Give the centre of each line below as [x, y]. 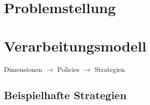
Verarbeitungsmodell [75, 45]
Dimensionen [23, 69]
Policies [68, 69]
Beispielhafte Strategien [65, 95]
